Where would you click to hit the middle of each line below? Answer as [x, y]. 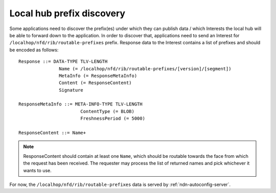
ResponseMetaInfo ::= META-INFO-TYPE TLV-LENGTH [80, 104]
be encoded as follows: [34, 50]
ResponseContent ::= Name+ [52, 133]
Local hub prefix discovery [67, 13]
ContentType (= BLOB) [107, 111]
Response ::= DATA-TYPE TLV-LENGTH [63, 62]
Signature [71, 90]
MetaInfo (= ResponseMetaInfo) [98, 76]
